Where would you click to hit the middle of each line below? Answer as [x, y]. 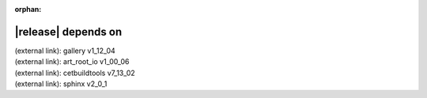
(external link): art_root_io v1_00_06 [72, 62]
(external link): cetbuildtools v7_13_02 [75, 73]
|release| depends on [68, 32]
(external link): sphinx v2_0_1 [61, 84]
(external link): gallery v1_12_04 [65, 51]
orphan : [28, 9]
